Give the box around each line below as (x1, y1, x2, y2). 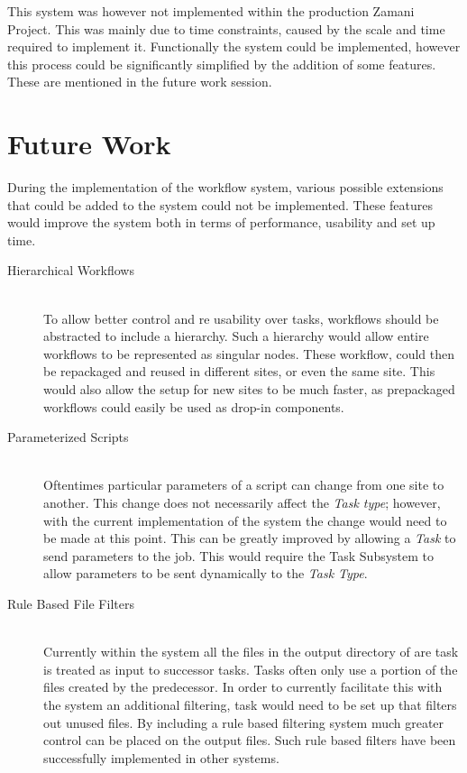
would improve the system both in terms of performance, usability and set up (7, 213, 435, 232)
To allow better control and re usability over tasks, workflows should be (43, 308, 439, 327)
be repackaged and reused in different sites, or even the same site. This (43, 362, 435, 381)
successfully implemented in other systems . (43, 748, 279, 767)
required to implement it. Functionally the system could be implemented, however (7, 37, 461, 56)
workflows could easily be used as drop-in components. (43, 397, 344, 416)
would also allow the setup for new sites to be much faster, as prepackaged (43, 380, 455, 399)
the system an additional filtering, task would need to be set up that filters (43, 695, 457, 713)
